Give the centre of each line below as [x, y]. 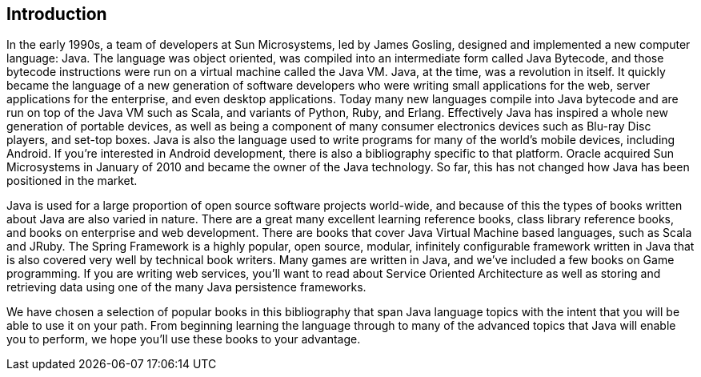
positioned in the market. [72, 181]
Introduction [57, 14]
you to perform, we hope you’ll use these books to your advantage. [184, 339]
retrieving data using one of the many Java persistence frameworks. [186, 287]
